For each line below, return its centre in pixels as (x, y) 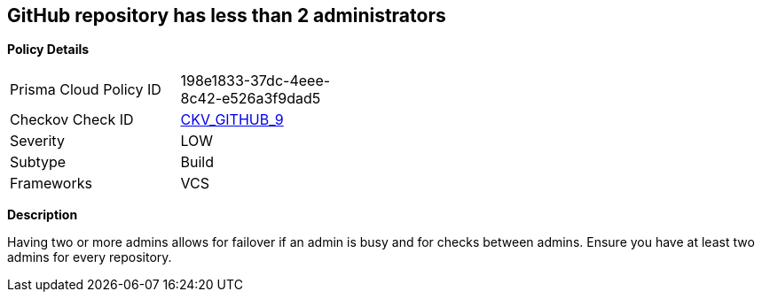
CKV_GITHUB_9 (232, 120)
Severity (37, 141)
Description (43, 215)
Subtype (38, 162)
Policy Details (48, 50)
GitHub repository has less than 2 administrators (227, 15)
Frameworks (51, 184)
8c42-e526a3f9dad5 (251, 99)
